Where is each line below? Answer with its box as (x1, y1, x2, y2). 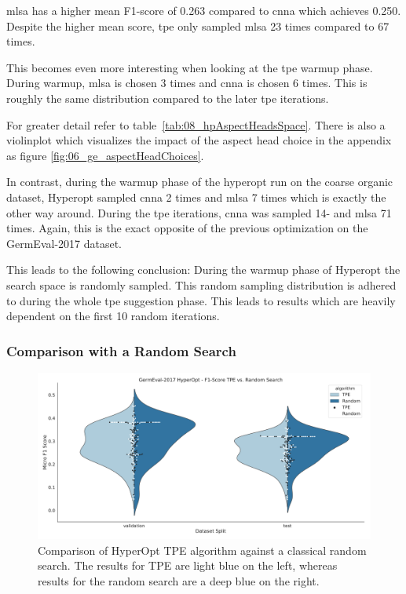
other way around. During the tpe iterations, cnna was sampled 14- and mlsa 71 (6, 204, 392, 220)
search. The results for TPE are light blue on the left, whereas (38, 557, 338, 574)
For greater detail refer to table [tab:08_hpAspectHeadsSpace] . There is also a (6, 116, 386, 133)
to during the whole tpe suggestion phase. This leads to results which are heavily (6, 292, 396, 308)
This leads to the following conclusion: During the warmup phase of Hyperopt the (6, 261, 401, 278)
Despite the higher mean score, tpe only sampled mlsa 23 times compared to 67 (6, 17, 390, 34)
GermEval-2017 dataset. (6, 235, 123, 251)
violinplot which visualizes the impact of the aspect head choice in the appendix (6, 132, 392, 148)
